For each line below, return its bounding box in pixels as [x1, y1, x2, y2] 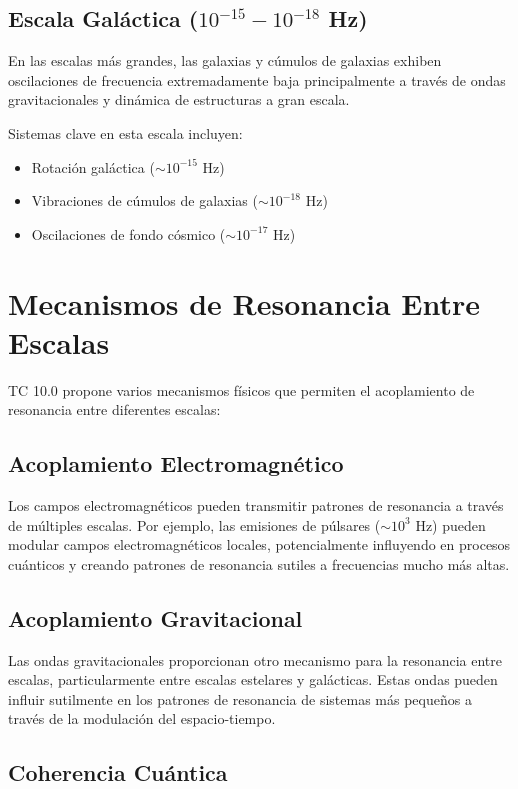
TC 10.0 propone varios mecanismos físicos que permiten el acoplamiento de [8, 379, 475, 400]
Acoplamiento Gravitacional [8, 602, 303, 633]
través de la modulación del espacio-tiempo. [8, 708, 276, 729]
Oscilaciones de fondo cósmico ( [31, 223, 226, 244]
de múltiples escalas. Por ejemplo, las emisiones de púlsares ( [8, 514, 381, 535]
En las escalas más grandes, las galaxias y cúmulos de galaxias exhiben [8, 50, 442, 71]
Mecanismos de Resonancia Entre [8, 282, 481, 323]
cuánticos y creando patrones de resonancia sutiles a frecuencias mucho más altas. [8, 553, 510, 574]
